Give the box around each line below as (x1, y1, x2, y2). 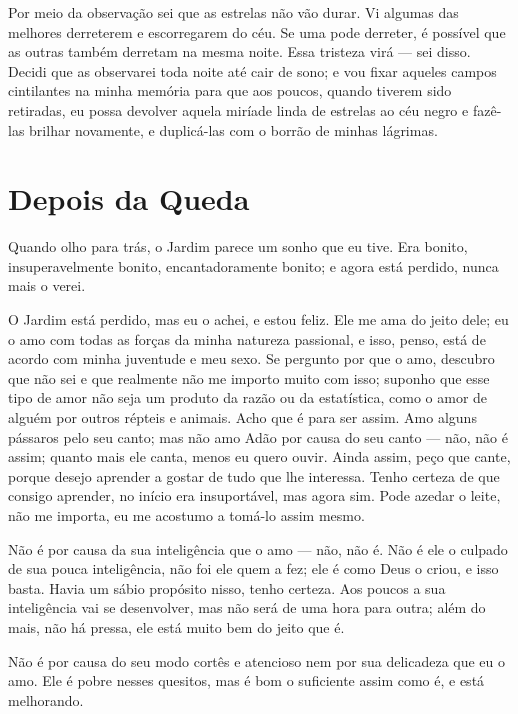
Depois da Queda (8, 178, 250, 219)
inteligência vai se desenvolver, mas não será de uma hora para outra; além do (8, 597, 486, 618)
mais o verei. (8, 275, 86, 296)
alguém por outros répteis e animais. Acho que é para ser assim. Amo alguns (8, 407, 477, 428)
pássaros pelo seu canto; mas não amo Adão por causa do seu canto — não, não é (8, 426, 508, 447)
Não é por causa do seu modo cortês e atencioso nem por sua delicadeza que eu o (8, 650, 506, 671)
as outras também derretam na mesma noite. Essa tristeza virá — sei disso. (8, 41, 471, 62)
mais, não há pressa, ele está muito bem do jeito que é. (8, 616, 345, 637)
